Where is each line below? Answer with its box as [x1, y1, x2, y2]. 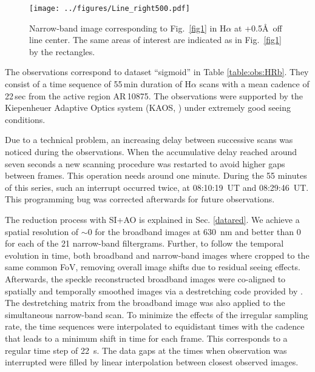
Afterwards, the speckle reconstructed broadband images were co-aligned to [5, 272, 286, 285]
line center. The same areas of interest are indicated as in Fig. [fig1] [29, 33, 282, 46]
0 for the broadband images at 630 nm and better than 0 [87, 225, 301, 237]
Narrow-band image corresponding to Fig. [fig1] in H [29, 21, 226, 34]
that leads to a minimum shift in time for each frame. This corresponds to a [5, 331, 288, 344]
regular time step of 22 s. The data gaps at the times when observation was [5, 344, 287, 356]
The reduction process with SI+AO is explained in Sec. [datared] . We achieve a [5, 213, 300, 225]
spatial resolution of [5, 225, 79, 237]
